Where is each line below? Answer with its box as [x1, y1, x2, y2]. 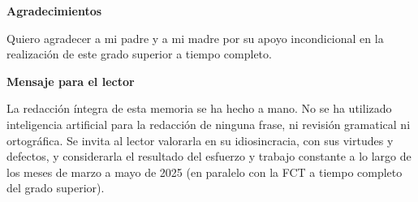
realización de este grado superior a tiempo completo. [6, 45, 272, 62]
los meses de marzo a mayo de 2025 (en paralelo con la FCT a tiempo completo [6, 163, 403, 180]
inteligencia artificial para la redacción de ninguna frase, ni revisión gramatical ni [6, 115, 411, 132]
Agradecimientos [6, 2, 102, 19]
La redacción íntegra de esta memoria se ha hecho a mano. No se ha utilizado [6, 100, 392, 117]
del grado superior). [6, 179, 105, 196]
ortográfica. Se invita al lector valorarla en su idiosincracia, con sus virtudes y [6, 131, 394, 148]
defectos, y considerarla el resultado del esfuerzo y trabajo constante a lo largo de [6, 148, 412, 165]
